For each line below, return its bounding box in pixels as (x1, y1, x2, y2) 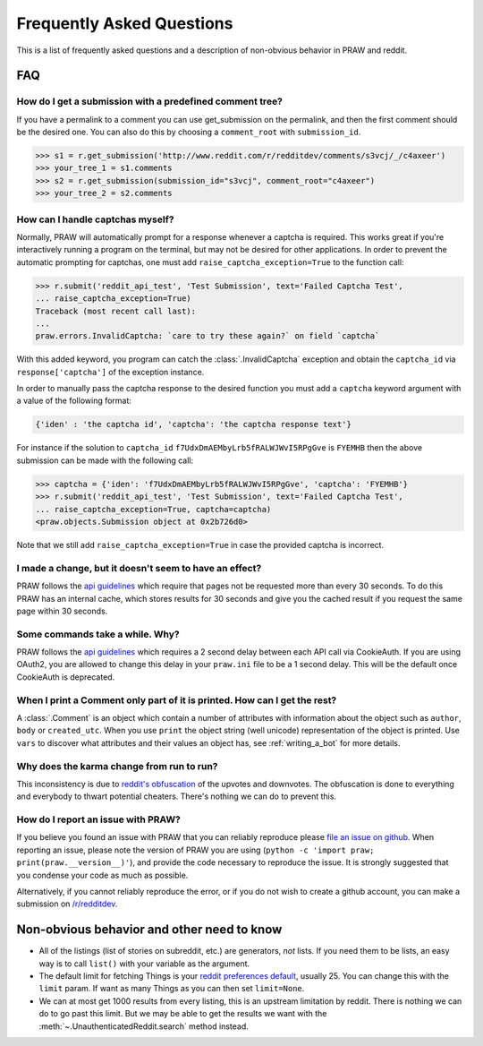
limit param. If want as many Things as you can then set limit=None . (38, 983, 305, 994)
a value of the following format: (16, 395, 131, 407)
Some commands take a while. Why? (16, 628, 180, 640)
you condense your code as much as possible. (16, 870, 189, 880)
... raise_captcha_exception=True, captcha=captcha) (35, 504, 272, 514)
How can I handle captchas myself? (16, 213, 174, 226)
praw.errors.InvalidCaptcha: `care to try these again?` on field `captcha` (35, 331, 380, 341)
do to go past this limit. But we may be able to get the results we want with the (38, 1008, 327, 1019)
